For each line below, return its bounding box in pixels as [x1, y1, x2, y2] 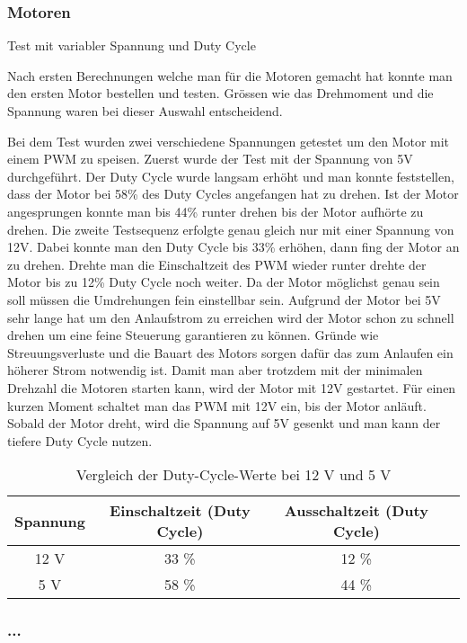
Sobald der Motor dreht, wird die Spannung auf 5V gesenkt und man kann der [7, 414, 441, 433]
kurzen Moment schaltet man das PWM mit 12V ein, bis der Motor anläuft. [7, 396, 427, 415]
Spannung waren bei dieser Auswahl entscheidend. [7, 102, 283, 120]
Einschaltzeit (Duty [110, 500, 251, 522]
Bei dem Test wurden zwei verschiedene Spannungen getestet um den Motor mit [7, 131, 450, 150]
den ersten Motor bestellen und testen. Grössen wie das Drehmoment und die [7, 84, 434, 103]
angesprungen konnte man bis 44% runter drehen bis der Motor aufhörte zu [7, 201, 424, 220]
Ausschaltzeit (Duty [284, 500, 428, 522]
